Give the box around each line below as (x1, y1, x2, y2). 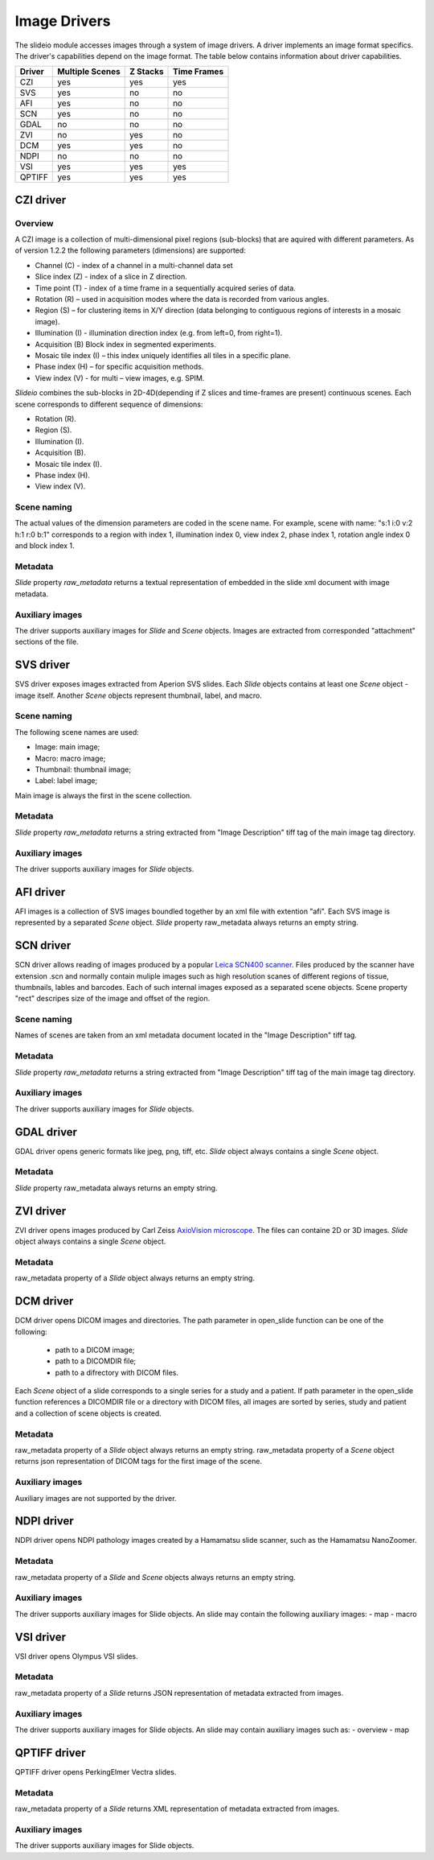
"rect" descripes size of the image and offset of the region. (14, 994, 211, 1004)
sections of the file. (14, 637, 80, 647)
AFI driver (14, 885, 66, 899)
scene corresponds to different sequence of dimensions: (14, 399, 203, 409)
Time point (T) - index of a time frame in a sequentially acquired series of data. (35, 283, 297, 293)
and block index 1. (14, 541, 76, 551)
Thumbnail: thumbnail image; (35, 765, 132, 774)
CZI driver (14, 193, 67, 207)
